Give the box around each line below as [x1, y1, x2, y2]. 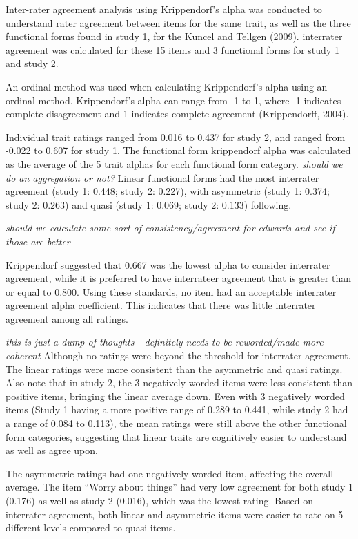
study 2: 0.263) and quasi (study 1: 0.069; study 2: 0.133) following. [6, 197, 292, 211]
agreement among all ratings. [6, 311, 128, 325]
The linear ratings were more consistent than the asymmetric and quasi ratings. [6, 361, 343, 376]
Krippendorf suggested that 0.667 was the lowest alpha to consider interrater [6, 257, 330, 272]
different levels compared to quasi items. [6, 520, 176, 535]
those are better [6, 234, 70, 248]
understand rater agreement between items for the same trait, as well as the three [6, 15, 351, 30]
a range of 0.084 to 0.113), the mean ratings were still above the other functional [6, 416, 347, 431]
